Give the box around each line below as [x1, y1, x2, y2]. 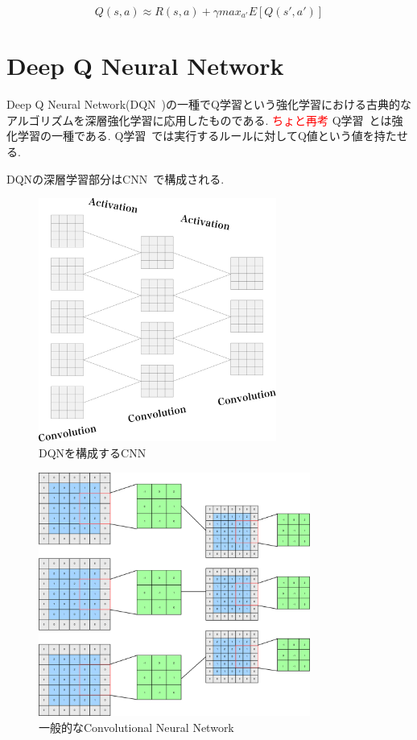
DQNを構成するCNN [39, 444, 147, 461]
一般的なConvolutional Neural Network [39, 718, 234, 735]
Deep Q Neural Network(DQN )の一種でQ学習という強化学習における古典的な [6, 96, 411, 113]
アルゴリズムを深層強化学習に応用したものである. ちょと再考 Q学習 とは [6, 111, 392, 128]
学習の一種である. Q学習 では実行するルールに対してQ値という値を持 [17, 127, 386, 144]
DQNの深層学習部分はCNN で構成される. [6, 170, 225, 187]
